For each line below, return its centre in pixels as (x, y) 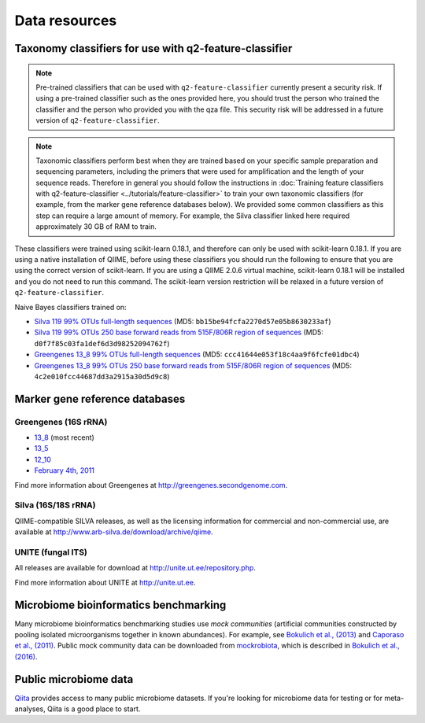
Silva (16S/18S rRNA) (55, 505)
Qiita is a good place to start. (94, 709)
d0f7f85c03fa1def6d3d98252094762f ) (102, 343)
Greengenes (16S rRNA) (61, 422)
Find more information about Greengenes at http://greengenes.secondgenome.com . (151, 485)
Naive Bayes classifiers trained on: (70, 307)
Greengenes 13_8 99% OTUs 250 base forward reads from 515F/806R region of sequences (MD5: (193, 365)
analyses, (30, 709)
